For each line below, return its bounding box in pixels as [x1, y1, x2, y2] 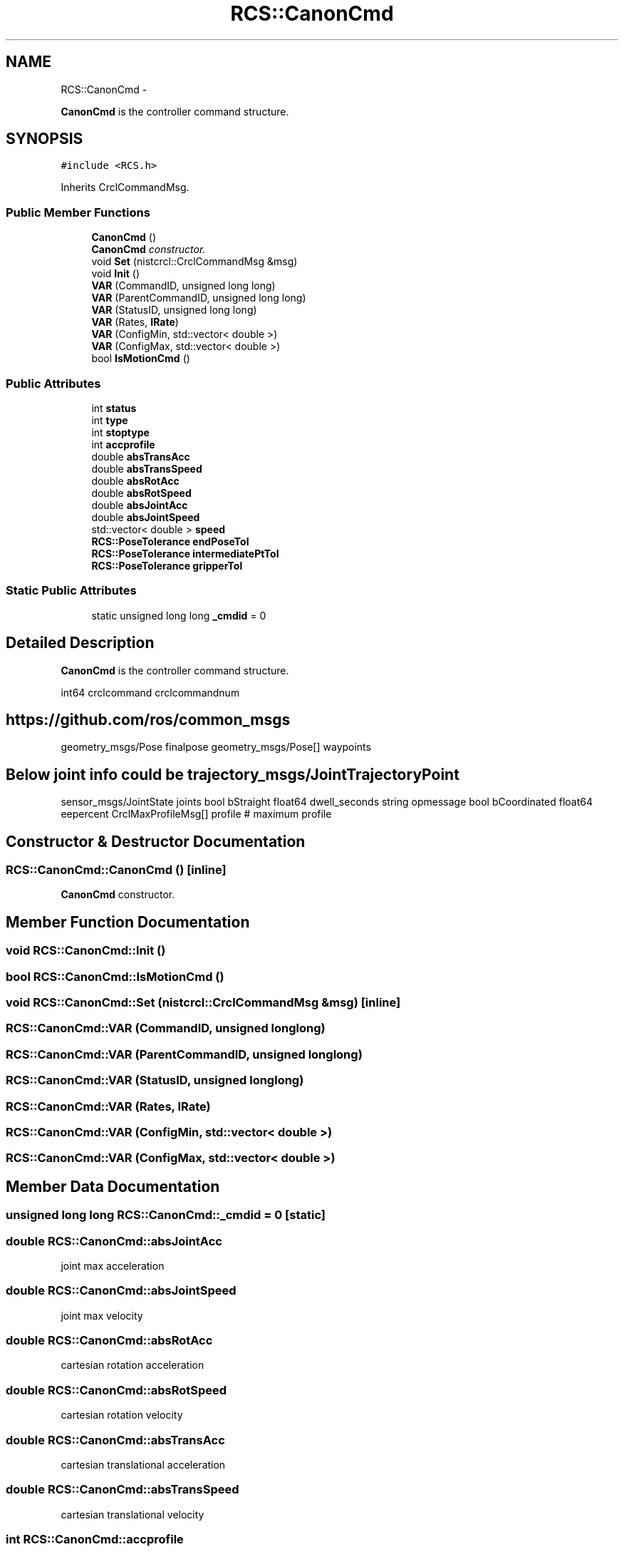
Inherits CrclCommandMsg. [61, 181, 189, 194]
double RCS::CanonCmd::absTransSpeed [6, 1482, 239, 1497]
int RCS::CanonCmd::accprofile [6, 1532, 184, 1546]
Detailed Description [6, 634, 155, 652]
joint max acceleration [61, 1259, 165, 1272]
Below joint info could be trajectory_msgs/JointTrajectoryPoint [6, 765, 459, 783]
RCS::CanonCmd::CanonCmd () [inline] [6, 863, 227, 878]
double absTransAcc [91, 450, 190, 463]
